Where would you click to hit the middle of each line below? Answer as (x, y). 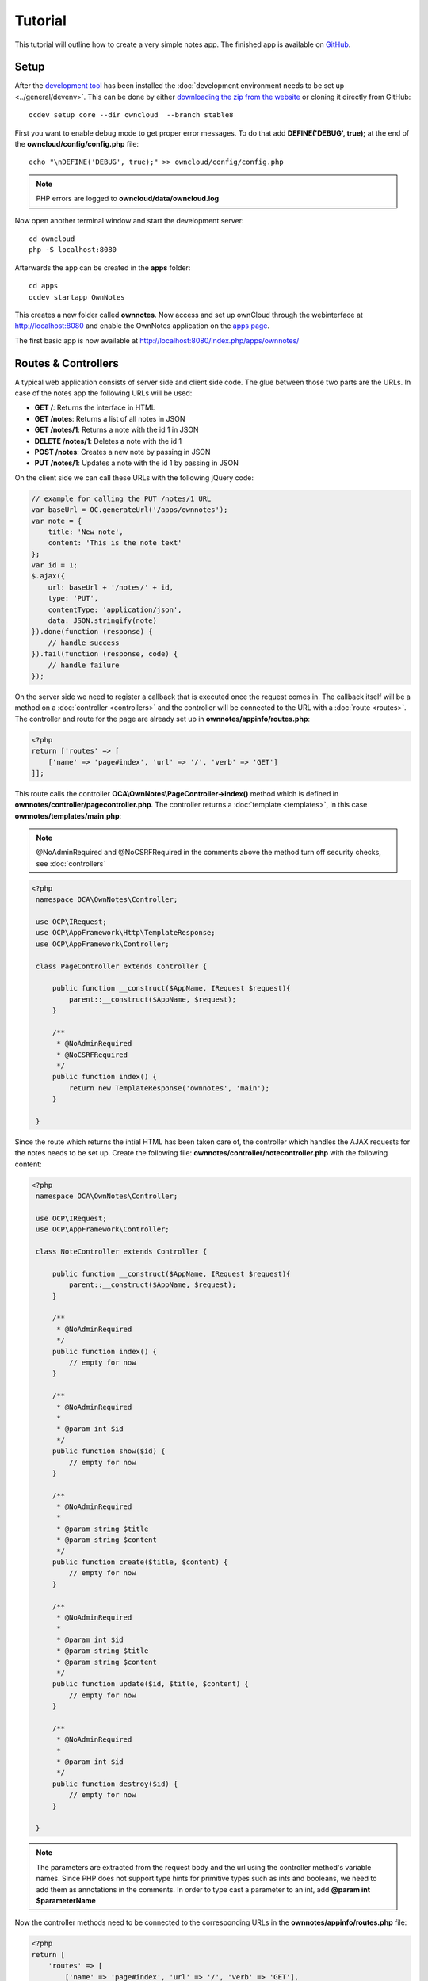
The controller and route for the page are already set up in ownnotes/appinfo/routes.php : (162, 719)
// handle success (84, 643)
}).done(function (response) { (92, 632)
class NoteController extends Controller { (122, 1252)
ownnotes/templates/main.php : (68, 815)
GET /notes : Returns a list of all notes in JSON (110, 418)
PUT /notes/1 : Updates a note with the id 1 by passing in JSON (137, 463)
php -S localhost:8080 (73, 250)
